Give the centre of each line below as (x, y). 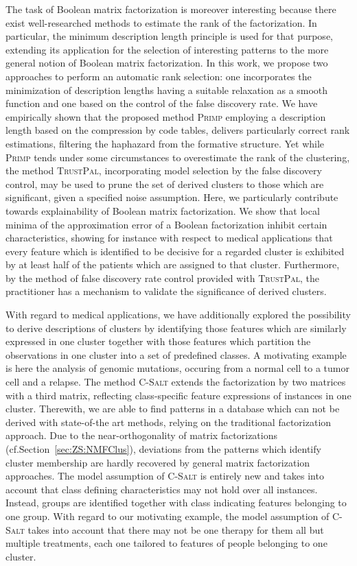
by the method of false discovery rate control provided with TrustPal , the (162, 278)
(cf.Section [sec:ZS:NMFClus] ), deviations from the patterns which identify (163, 449)
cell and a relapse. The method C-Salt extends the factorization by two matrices (176, 382)
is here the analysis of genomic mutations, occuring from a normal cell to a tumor (177, 368)
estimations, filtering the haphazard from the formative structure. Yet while (165, 143)
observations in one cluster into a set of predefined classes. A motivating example (176, 354)
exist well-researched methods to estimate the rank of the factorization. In (161, 22)
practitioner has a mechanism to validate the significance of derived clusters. (166, 291)
